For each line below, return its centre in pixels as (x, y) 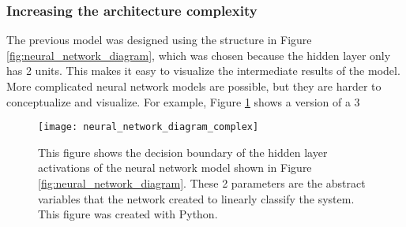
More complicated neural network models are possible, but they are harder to (194, 86)
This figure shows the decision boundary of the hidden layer (183, 152)
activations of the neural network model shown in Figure (175, 167)
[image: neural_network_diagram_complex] (148, 127)
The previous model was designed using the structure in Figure (159, 40)
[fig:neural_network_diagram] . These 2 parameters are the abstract (202, 183)
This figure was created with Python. (128, 214)
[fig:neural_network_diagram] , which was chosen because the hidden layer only (199, 55)
